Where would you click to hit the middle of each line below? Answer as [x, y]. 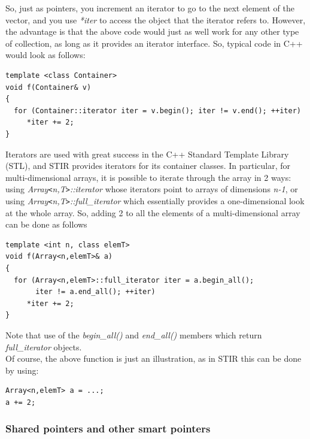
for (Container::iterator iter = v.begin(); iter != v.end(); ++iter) [157, 110]
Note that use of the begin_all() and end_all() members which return [134, 334]
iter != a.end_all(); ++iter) [95, 292]
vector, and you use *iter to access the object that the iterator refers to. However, [156, 19]
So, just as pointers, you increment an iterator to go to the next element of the [150, 8]
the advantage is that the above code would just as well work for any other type [152, 31]
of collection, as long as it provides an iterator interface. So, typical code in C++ [154, 43]
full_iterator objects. [44, 346]
